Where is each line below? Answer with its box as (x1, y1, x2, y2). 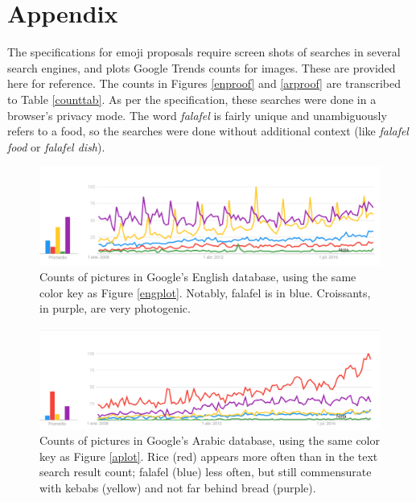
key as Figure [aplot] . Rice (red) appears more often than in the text (39, 447, 378, 464)
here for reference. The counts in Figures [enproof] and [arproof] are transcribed (7, 75, 402, 92)
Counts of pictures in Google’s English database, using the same (39, 268, 356, 285)
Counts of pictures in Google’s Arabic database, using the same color (39, 432, 380, 449)
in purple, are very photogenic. (39, 300, 191, 317)
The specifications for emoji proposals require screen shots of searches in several (7, 44, 401, 60)
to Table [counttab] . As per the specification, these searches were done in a (7, 90, 377, 107)
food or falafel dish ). (7, 138, 105, 155)
